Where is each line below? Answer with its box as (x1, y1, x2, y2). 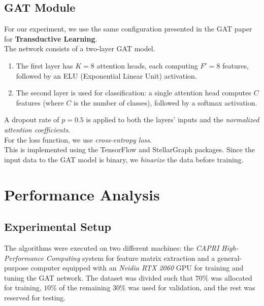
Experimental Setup (4, 219, 111, 234)
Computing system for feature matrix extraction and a (46, 252, 215, 263)
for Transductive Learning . (4, 33, 97, 44)
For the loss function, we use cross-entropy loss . (4, 134, 152, 145)
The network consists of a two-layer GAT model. (4, 43, 155, 54)
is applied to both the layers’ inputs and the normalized (86, 114, 259, 125)
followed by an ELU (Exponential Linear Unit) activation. (16, 70, 197, 81)
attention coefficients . (4, 124, 71, 134)
